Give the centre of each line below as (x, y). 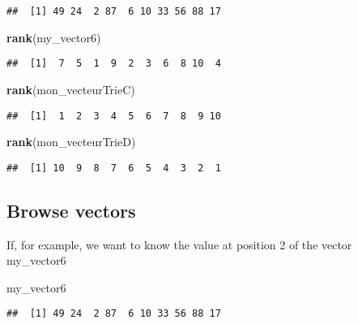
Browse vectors (71, 210)
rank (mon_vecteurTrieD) (71, 142)
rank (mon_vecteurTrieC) (71, 89)
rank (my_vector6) (54, 37)
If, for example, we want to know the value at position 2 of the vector (179, 244)
